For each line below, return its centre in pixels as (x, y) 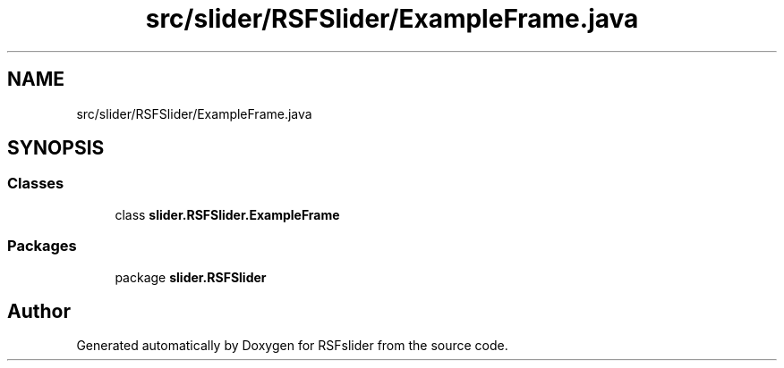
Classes (36, 184)
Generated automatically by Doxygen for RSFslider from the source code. (292, 346)
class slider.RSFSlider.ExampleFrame (227, 214)
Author (39, 311)
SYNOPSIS (56, 148)
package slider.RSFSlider (191, 277)
